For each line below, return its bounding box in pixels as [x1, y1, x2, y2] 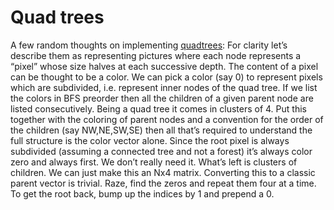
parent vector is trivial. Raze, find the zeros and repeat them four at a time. [10, 177, 317, 189]
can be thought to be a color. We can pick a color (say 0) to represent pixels [10, 71, 323, 83]
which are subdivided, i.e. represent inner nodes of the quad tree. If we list [10, 81, 318, 93]
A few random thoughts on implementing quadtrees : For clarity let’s [10, 39, 288, 51]
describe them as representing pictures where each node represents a [10, 49, 302, 61]
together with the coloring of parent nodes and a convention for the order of [10, 113, 324, 125]
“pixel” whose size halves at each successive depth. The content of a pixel [10, 60, 319, 72]
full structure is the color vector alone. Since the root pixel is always [10, 134, 290, 146]
